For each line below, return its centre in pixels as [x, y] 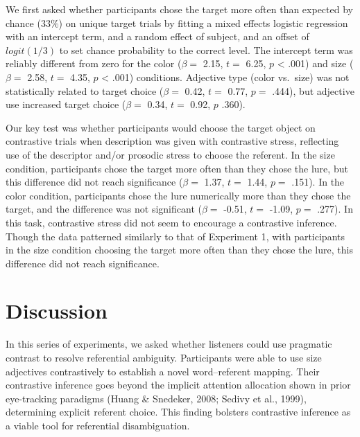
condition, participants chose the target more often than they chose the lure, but [177, 168]
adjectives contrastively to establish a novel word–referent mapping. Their [163, 371]
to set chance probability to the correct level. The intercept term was [206, 50]
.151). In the [318, 182]
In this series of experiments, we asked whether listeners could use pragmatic [169, 344]
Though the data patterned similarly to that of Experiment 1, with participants [175, 236]
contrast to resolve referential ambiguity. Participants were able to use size [164, 357]
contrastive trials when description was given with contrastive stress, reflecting [172, 141]
